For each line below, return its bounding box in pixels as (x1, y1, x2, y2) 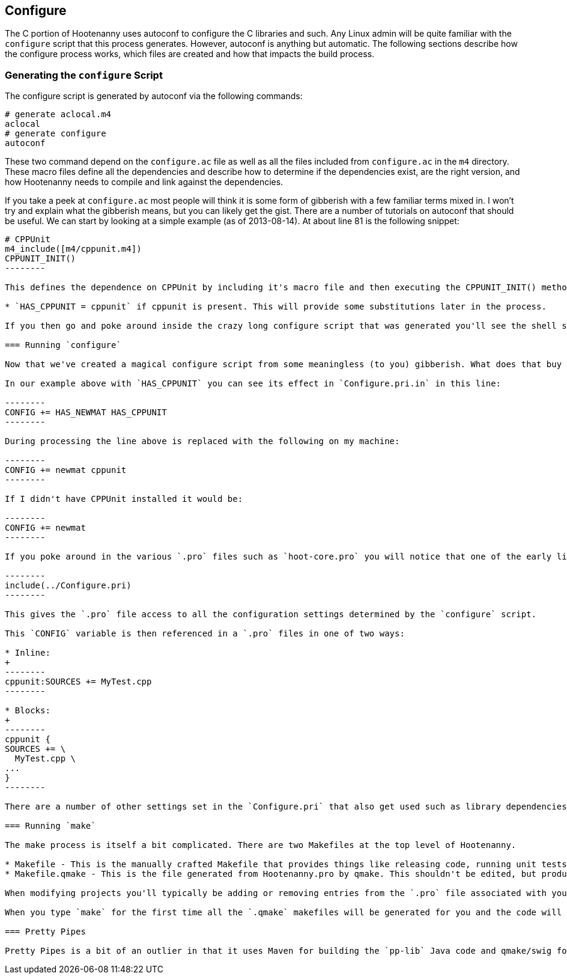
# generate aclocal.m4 (5, 109, 112, 120)
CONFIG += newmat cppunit (5, 465, 127, 475)
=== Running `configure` (5, 340, 121, 350)
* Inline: (5, 648, 50, 658)
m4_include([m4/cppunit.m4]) (5, 244, 142, 254)
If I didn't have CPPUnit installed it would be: (5, 494, 243, 504)
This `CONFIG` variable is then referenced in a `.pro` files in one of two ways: (5, 629, 405, 639)
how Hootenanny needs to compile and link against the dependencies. (5, 177, 283, 188)
